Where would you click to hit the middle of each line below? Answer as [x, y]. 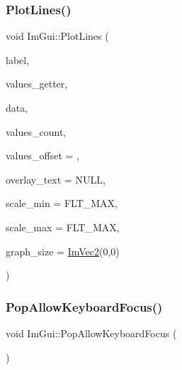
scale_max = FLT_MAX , [63, 227]
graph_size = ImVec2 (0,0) [63, 251]
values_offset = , [42, 155]
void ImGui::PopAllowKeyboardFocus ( [91, 333]
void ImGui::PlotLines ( [57, 36]
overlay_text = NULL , [56, 179]
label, [18, 59]
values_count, [36, 131]
